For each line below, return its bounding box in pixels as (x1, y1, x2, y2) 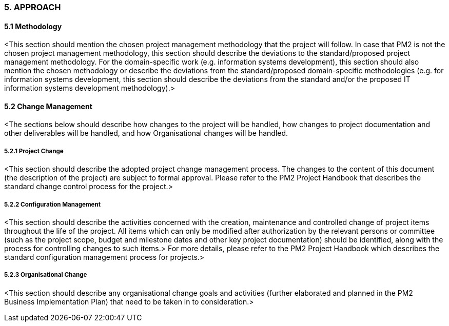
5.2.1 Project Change (4, 147, 64, 155)
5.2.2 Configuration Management (4, 200, 101, 208)
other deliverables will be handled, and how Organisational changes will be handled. (4, 129, 288, 138)
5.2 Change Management (4, 101, 92, 111)
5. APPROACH (4, 2, 61, 12)
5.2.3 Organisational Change (4, 271, 87, 279)
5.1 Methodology (4, 22, 62, 31)
